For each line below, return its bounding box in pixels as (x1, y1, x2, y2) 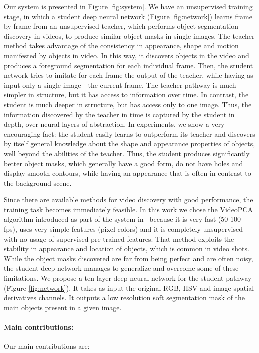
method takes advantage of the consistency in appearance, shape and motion (4, 40, 239, 51)
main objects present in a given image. (4, 302, 122, 312)
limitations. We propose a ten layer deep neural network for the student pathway (4, 273, 252, 283)
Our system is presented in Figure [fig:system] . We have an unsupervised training (4, 1, 253, 11)
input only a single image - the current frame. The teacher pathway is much (4, 79, 236, 90)
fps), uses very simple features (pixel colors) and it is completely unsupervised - (4, 224, 248, 234)
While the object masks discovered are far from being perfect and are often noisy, (4, 253, 253, 263)
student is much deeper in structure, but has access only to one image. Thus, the (4, 99, 252, 109)
